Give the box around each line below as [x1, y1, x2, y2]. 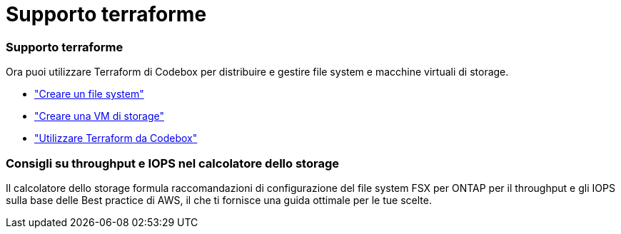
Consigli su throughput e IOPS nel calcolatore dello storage [6, 156, 339, 171]
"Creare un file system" [34, 88, 144, 101]
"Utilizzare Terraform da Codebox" [34, 132, 198, 145]
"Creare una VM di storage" [34, 110, 164, 123]
